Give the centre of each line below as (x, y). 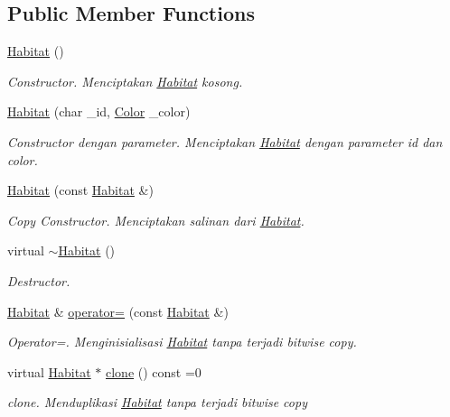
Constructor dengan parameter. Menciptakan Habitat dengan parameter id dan (225, 141)
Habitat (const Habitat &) (80, 190)
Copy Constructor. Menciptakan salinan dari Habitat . (156, 220)
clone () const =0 (153, 371)
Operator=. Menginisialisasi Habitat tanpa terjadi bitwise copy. (182, 342)
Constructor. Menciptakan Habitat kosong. (125, 81)
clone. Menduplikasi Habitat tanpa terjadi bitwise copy (157, 402)
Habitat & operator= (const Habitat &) (118, 311)
